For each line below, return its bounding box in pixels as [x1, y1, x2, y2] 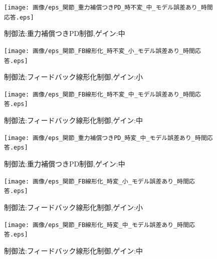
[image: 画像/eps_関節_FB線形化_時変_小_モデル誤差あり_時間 [4, 177, 189, 185]
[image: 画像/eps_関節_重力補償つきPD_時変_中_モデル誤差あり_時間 [4, 134, 207, 141]
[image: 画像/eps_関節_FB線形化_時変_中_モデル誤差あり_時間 [4, 221, 189, 228]
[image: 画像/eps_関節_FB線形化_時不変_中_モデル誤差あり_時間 [4, 90, 195, 98]
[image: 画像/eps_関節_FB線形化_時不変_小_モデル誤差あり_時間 [4, 47, 195, 54]
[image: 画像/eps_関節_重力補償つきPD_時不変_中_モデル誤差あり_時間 [4, 4, 213, 11]
